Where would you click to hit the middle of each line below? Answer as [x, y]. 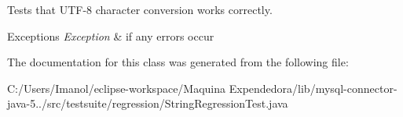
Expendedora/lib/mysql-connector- [313, 88]
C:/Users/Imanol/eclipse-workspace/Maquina [117, 88]
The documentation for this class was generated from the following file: [178, 62]
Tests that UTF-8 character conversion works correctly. [140, 9]
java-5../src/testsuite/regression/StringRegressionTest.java [148, 103]
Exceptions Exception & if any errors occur [111, 35]
